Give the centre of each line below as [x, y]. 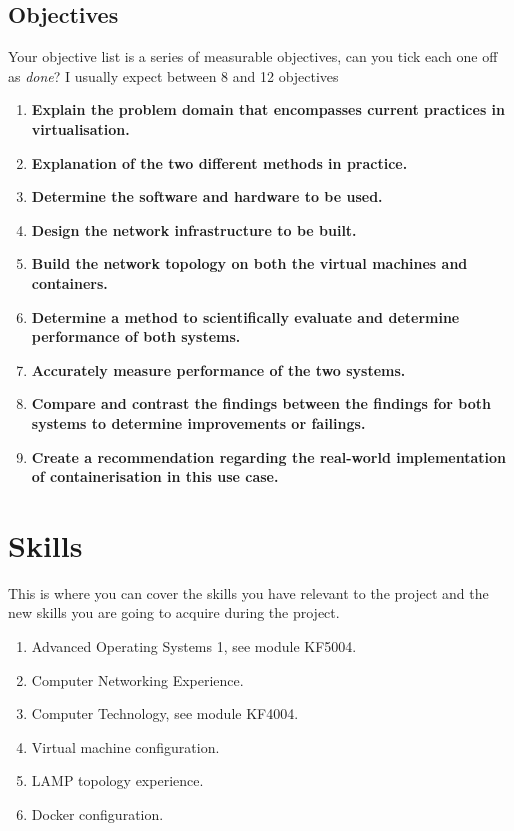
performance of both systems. [136, 336]
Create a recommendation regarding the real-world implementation [268, 456]
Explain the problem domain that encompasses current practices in [268, 109]
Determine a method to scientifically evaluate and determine [245, 316]
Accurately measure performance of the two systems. [218, 369]
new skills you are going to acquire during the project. [174, 612]
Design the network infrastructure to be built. [194, 229]
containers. [69, 282]
